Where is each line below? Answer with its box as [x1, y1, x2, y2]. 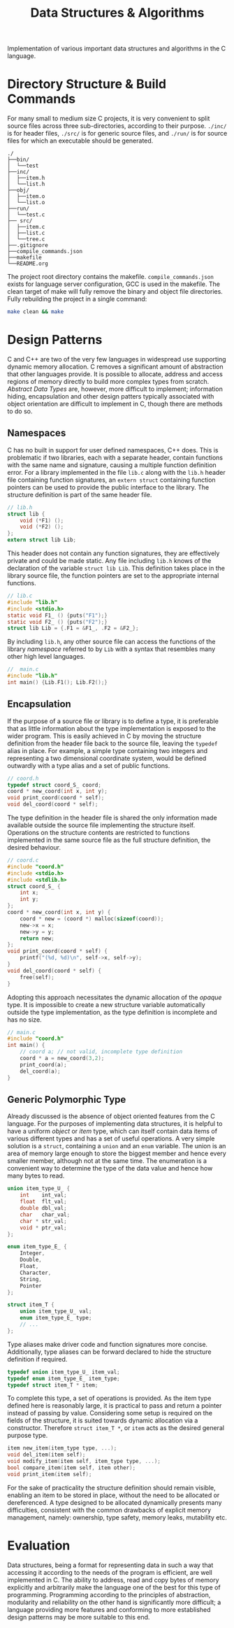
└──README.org [7, 260, 49, 267]
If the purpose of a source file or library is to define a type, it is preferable [7, 717, 219, 725]
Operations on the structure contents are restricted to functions [7, 829, 190, 837]
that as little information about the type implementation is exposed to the [7, 724, 217, 732]
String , [20, 1276, 42, 1283]
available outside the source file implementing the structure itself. [7, 821, 196, 829]
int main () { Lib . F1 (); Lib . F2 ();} [7, 679, 108, 686]
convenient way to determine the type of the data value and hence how [7, 1164, 213, 1173]
